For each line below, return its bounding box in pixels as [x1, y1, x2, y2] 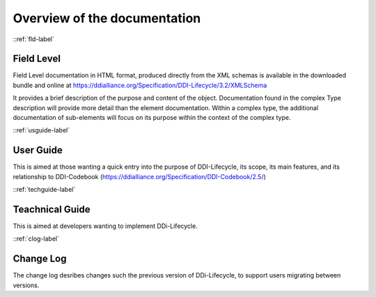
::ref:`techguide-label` [13, 185, 76, 194]
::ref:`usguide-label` [13, 126, 70, 135]
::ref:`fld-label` [13, 35, 55, 43]
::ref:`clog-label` [13, 234, 59, 243]
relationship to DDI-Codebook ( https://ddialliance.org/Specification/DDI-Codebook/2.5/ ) [13, 172, 266, 181]
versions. [13, 281, 40, 289]
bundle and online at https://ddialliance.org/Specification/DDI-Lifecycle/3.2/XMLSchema [13, 81, 267, 89]
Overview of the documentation [13, 10, 201, 26]
